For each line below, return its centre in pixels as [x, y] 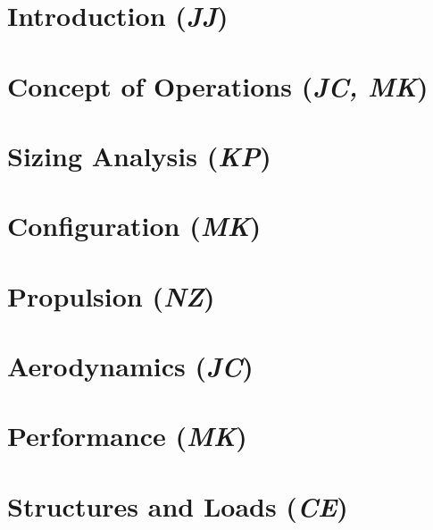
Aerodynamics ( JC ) [130, 366]
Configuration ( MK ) [134, 226]
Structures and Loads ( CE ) [178, 506]
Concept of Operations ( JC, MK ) [218, 86]
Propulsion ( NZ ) [111, 296]
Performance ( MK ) [127, 436]
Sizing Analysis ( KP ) [139, 156]
